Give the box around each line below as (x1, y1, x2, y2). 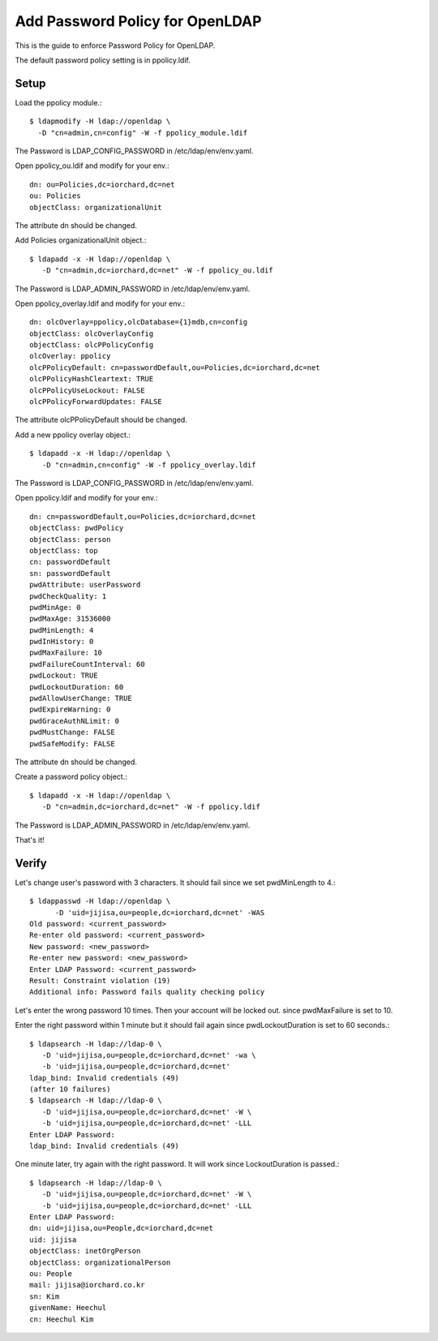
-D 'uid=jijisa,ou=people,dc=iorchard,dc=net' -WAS (54, 908, 265, 917)
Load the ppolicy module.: (15, 97, 102, 107)
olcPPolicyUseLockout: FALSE (29, 385, 145, 395)
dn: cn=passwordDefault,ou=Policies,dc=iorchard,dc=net (29, 512, 256, 521)
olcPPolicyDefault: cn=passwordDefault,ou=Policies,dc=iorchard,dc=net (29, 363, 320, 372)
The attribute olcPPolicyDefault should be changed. (15, 415, 188, 425)
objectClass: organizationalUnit (29, 203, 162, 212)
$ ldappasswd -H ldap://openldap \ (29, 896, 171, 906)
